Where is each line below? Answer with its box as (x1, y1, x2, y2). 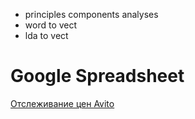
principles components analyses (24, 9, 159, 20)
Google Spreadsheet (10, 65, 185, 88)
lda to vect (24, 30, 69, 41)
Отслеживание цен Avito (10, 97, 115, 109)
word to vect (24, 19, 78, 31)
